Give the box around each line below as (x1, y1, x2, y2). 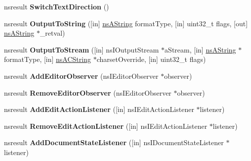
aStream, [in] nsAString (165, 44, 236, 54)
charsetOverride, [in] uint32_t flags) (96, 54, 206, 64)
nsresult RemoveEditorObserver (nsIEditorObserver (4, 87, 171, 98)
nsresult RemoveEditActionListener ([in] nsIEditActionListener (4, 120, 208, 131)
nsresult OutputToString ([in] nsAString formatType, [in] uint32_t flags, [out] (4, 18, 248, 28)
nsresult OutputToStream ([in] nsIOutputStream (4, 44, 159, 54)
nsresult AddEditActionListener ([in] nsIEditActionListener (4, 104, 194, 114)
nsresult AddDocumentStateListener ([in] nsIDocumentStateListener (4, 137, 224, 148)
